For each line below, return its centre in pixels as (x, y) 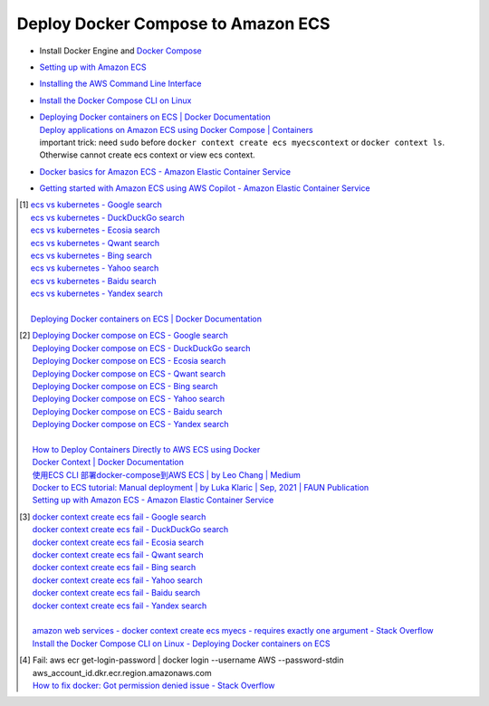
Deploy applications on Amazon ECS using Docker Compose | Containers (176, 129)
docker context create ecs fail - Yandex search (120, 606)
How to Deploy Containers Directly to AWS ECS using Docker (146, 449)
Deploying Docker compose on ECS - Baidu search (127, 411)
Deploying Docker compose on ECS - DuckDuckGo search (141, 348)
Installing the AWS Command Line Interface (121, 84)
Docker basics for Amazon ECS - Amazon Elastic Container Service (165, 171)
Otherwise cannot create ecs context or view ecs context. (147, 155)
